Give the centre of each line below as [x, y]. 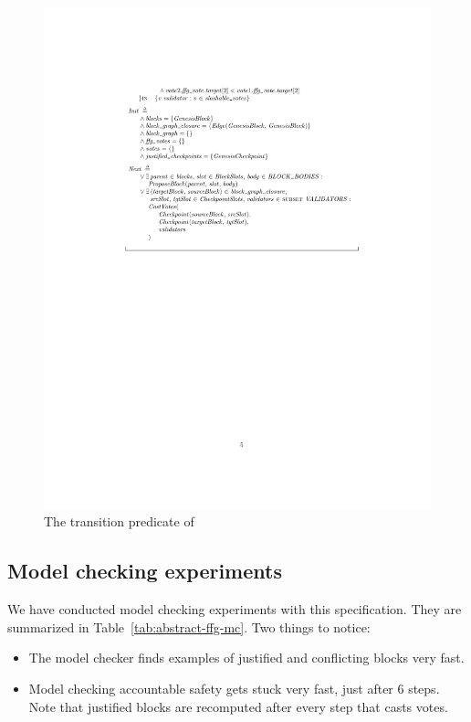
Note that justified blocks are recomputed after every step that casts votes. [238, 706]
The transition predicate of [119, 521]
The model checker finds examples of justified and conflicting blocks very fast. [246, 658]
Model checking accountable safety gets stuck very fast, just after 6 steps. [234, 689]
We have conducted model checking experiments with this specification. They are [235, 609]
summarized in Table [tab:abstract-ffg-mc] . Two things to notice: [189, 626]
